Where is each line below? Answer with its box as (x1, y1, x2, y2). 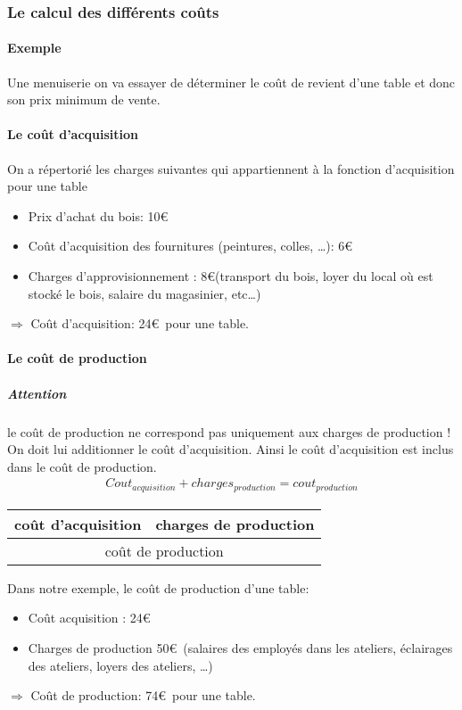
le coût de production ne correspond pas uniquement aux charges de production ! (7, 422, 451, 441)
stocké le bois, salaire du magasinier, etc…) (28, 284, 261, 302)
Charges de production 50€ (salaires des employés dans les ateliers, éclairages (28, 638, 453, 656)
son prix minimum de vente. (7, 90, 161, 109)
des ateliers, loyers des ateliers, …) (28, 656, 213, 674)
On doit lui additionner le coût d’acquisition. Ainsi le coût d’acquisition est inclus (7, 440, 454, 458)
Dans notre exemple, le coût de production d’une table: (7, 578, 309, 597)
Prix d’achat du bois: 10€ (28, 206, 169, 225)
